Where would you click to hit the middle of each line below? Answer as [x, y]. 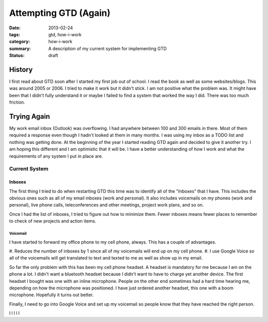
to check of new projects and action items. [53, 221]
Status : [17, 56]
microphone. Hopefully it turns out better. [51, 295]
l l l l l [14, 313]
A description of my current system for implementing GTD [108, 48]
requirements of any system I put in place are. [56, 156]
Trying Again [30, 116]
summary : [20, 48]
